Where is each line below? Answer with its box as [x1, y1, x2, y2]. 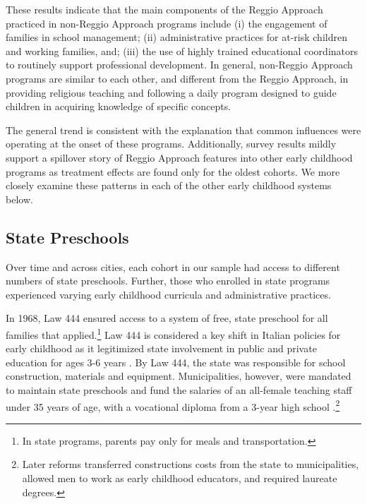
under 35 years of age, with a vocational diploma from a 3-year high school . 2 [6, 397, 340, 414]
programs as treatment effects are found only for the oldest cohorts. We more [6, 164, 340, 179]
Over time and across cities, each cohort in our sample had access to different [6, 259, 340, 274]
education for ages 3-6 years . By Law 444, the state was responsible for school [6, 354, 346, 369]
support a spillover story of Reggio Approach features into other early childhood [6, 150, 353, 164]
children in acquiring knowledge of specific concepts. [6, 99, 231, 114]
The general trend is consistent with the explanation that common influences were [6, 122, 361, 137]
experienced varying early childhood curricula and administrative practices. [6, 287, 331, 301]
